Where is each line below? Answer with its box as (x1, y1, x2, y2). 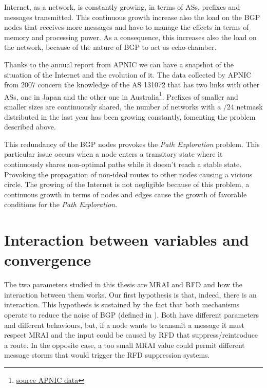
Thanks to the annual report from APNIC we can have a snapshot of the (4, 59, 234, 69)
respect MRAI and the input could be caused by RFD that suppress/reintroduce (4, 329, 258, 340)
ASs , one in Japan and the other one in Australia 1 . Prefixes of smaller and (4, 89, 238, 102)
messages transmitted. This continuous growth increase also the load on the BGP (4, 11, 260, 22)
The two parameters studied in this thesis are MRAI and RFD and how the (4, 279, 243, 290)
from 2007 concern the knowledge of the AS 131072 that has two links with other (4, 79, 260, 90)
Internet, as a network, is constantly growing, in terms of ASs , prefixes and (4, 2, 240, 12)
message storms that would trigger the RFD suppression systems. (4, 349, 210, 360)
